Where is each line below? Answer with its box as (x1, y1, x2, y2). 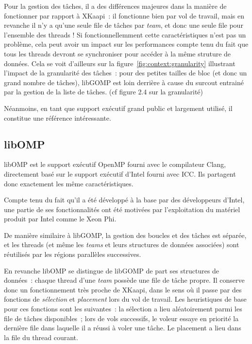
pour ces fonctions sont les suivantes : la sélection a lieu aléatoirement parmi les (4, 304, 242, 314)
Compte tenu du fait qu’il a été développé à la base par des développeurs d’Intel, (4, 195, 245, 205)
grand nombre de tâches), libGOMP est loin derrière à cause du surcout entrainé (4, 77, 244, 87)
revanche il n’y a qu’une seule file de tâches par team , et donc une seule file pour (4, 20, 243, 30)
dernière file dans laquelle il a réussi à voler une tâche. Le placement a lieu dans (4, 323, 241, 333)
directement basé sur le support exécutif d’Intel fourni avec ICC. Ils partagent (4, 168, 236, 179)
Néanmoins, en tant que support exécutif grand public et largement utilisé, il (4, 103, 233, 113)
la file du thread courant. (4, 332, 78, 342)
